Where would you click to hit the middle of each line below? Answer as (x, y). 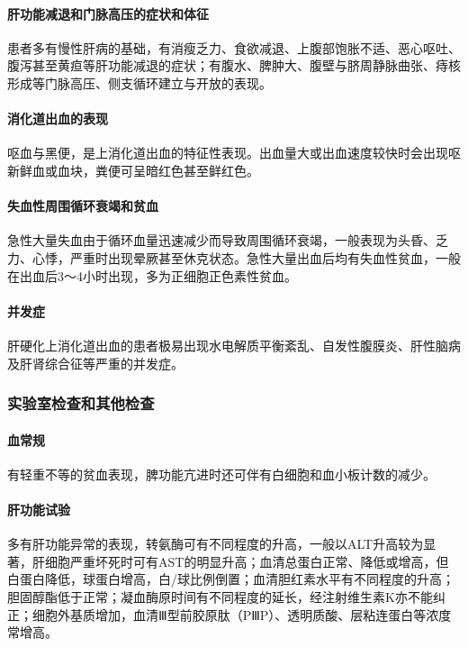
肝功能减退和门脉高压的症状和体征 (108, 13)
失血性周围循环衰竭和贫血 (83, 206)
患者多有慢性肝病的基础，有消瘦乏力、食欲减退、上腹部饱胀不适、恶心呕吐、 (234, 47)
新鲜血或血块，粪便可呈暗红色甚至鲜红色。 (133, 170)
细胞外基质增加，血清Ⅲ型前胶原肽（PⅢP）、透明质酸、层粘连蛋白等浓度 (242, 614)
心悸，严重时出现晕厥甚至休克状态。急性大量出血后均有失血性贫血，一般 (246, 257)
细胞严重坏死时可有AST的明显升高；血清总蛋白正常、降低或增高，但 (247, 561)
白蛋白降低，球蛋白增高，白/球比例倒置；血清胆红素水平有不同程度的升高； (231, 579)
